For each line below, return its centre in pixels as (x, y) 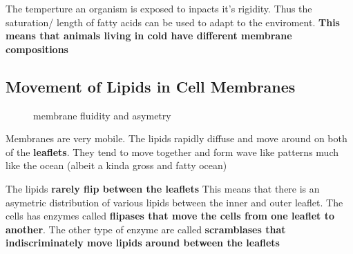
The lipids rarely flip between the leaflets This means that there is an (163, 188)
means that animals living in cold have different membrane (149, 36)
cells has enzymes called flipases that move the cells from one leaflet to (170, 216)
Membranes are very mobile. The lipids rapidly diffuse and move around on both (176, 138)
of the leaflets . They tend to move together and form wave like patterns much (172, 152)
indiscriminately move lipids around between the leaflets (143, 243)
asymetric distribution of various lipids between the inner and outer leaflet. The (174, 202)
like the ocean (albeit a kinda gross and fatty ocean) (116, 165)
